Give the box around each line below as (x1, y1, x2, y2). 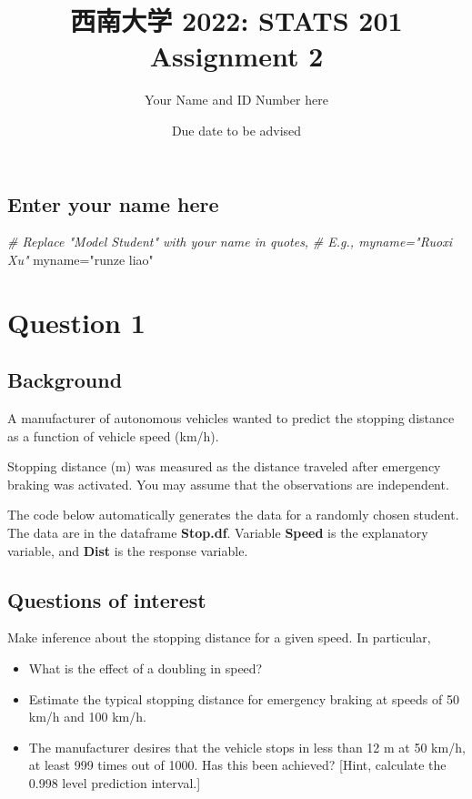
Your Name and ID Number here (145, 90, 328, 109)
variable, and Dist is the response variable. (7, 541, 248, 560)
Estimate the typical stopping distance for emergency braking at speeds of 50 (28, 689, 459, 708)
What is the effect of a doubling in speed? (28, 659, 263, 678)
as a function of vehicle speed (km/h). (7, 426, 219, 445)
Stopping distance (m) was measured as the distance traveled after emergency (7, 457, 441, 476)
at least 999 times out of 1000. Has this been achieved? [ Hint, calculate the (28, 755, 447, 774)
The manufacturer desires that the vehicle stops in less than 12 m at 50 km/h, (28, 737, 466, 756)
